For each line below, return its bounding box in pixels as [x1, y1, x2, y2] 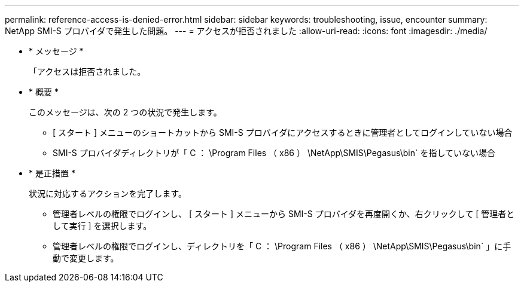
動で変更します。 [53, 253, 119, 263]
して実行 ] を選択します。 [53, 221, 152, 231]
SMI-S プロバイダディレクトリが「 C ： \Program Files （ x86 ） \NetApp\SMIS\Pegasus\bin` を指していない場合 [53, 148, 496, 158]
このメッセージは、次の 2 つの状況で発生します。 [29, 107, 222, 117]
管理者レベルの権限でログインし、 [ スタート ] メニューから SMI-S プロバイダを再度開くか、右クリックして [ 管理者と [53, 209, 515, 219]
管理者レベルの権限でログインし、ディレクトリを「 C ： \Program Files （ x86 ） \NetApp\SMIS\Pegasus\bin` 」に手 [53, 241, 511, 251]
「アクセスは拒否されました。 [29, 66, 146, 77]
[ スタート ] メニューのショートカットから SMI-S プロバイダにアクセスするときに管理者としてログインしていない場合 [53, 127, 513, 138]
